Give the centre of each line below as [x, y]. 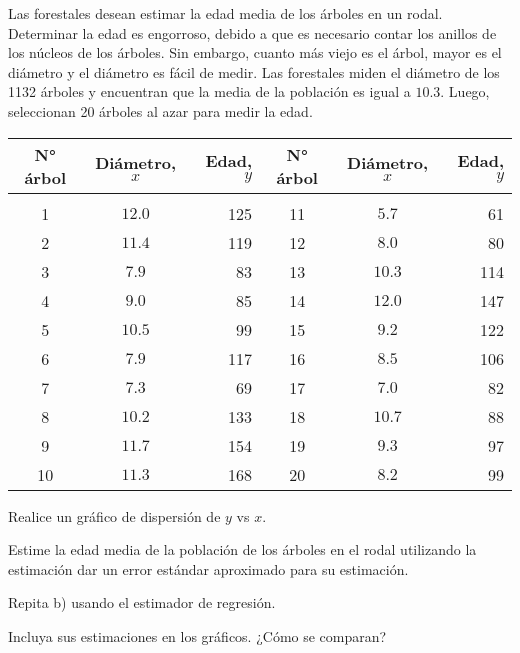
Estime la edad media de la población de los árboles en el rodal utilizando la [242, 549]
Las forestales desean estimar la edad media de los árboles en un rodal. [225, 13]
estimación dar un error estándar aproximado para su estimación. [208, 568]
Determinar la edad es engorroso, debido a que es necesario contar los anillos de [252, 32]
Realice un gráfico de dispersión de [114, 515]
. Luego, [465, 91]
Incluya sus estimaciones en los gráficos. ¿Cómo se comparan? [197, 635]
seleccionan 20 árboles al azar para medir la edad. [160, 110]
